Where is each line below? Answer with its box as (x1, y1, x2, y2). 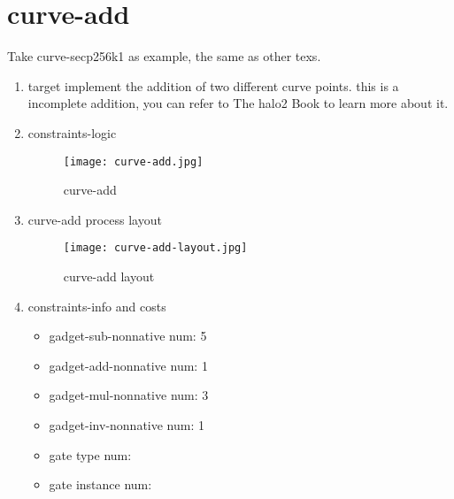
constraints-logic (27, 123, 117, 142)
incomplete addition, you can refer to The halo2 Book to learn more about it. (27, 94, 449, 112)
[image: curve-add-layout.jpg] (63, 242, 248, 255)
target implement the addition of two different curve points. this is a (27, 76, 399, 95)
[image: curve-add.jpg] (63, 155, 204, 168)
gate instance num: (49, 475, 152, 494)
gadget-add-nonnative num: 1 (49, 356, 208, 374)
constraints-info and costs (27, 296, 166, 315)
